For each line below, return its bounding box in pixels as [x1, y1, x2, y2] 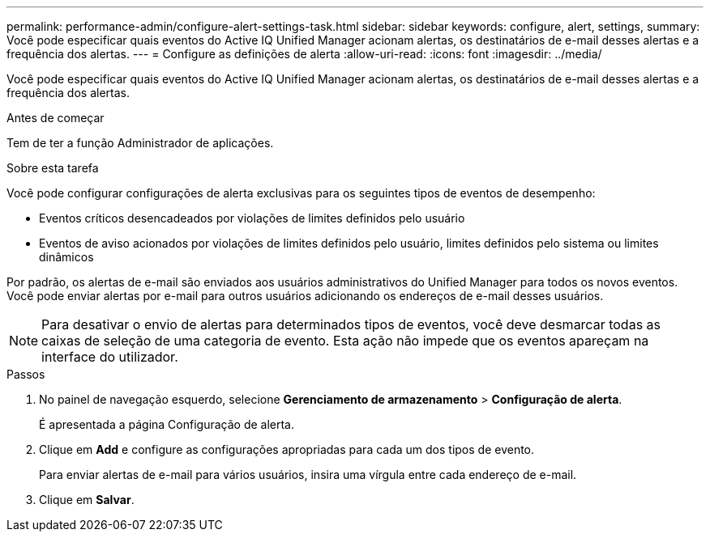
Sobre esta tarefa [6, 161, 99, 175]
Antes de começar [6, 111, 105, 125]
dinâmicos [39, 250, 94, 264]
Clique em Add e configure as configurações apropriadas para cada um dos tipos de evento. [39, 443, 535, 456]
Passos [6, 367, 45, 381]
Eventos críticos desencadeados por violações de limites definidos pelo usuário [39, 211, 465, 225]
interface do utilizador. [41, 349, 178, 365]
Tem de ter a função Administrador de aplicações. [6, 136, 274, 150]
